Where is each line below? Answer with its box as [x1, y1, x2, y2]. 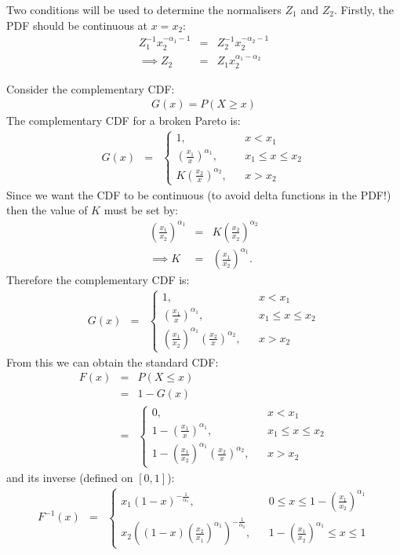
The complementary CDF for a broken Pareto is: [6, 112, 241, 129]
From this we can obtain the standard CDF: [6, 353, 219, 370]
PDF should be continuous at [6, 16, 148, 33]
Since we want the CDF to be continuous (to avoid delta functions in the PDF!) [6, 186, 391, 203]
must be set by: [104, 202, 178, 218]
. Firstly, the [333, 2, 395, 17]
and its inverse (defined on [6, 469, 133, 485]
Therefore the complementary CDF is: [6, 272, 190, 288]
